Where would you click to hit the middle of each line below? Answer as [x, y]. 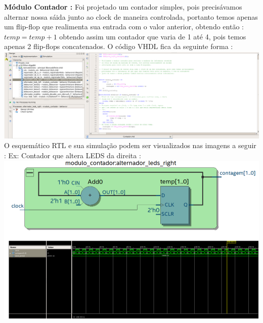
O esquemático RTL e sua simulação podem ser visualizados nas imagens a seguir [130, 145]
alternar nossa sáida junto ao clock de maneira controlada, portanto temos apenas [131, 16]
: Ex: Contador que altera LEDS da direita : [73, 155]
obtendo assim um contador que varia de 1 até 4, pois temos [153, 36]
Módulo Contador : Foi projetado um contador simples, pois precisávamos [123, 7]
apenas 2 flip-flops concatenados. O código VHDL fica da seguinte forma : [119, 46]
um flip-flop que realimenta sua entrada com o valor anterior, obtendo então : [124, 27]
